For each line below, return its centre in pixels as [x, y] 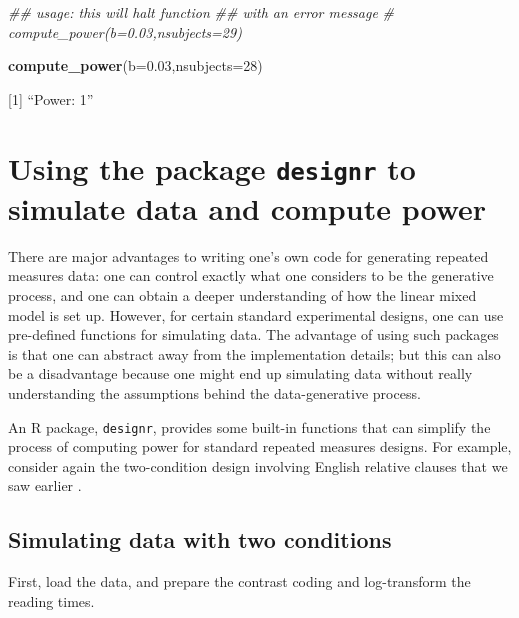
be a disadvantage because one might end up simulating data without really [240, 373]
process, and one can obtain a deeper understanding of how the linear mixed [242, 295]
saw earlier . [45, 485]
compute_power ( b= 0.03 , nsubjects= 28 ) [135, 65]
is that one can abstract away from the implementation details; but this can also [254, 353]
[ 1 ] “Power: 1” [51, 98]
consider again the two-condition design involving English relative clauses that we [258, 465]
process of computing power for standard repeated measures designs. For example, [260, 446]
